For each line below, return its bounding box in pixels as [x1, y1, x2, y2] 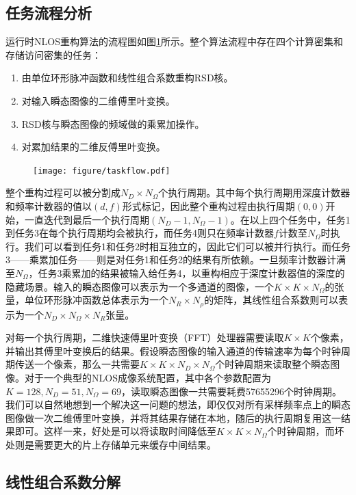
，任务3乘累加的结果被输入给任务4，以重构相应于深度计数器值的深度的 [28, 265, 345, 280]
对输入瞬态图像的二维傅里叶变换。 [21, 93, 175, 107]
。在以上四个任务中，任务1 [230, 212, 351, 226]
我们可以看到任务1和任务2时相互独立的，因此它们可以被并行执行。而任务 [24, 239, 351, 253]
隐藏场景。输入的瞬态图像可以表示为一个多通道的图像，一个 [5, 279, 274, 293]
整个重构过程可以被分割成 [5, 185, 120, 200]
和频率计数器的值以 [5, 199, 92, 213]
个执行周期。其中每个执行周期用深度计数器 [158, 185, 351, 200]
